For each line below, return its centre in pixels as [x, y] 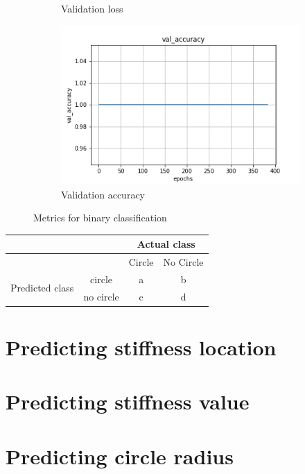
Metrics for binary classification [100, 218]
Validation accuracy [103, 194]
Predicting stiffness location [141, 347]
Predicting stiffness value [128, 401]
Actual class [166, 244]
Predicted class [42, 288]
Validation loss [92, 8]
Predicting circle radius [120, 456]
